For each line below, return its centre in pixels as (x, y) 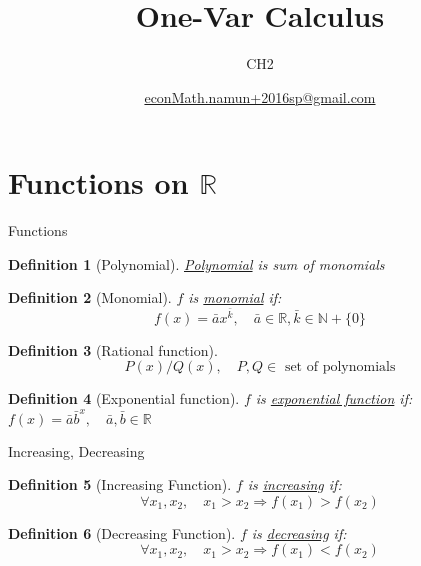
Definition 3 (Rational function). (113, 349)
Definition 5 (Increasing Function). (120, 484)
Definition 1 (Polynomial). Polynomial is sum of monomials (196, 263)
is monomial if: (235, 297)
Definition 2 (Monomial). (90, 297)
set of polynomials (340, 367)
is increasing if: (294, 484)
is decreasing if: (299, 532)
